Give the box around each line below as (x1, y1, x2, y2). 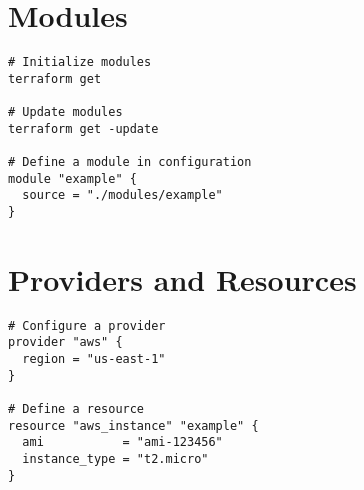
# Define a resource (8, 402, 145, 417)
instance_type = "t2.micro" (22, 452, 209, 467)
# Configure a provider (8, 318, 166, 333)
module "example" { (8, 171, 137, 186)
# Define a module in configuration (8, 155, 252, 170)
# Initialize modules (8, 55, 152, 70)
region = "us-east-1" (22, 352, 166, 367)
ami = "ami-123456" (22, 435, 223, 450)
